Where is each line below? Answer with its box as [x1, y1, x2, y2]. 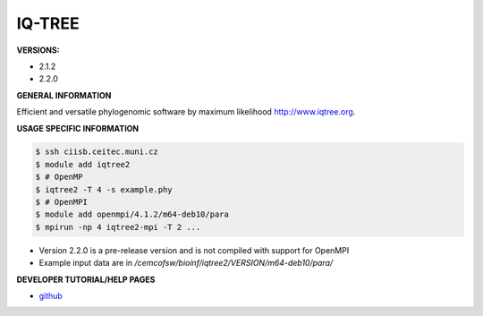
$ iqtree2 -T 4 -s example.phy [35, 184, 174, 194]
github [38, 290, 63, 301]
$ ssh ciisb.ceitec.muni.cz [35, 147, 158, 157]
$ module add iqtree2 [35, 159, 131, 169]
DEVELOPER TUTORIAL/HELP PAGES [16, 274, 156, 285]
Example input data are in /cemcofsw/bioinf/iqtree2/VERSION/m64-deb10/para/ [38, 258, 334, 269]
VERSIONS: [16, 45, 60, 56]
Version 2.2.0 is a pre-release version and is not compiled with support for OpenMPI [38, 244, 350, 255]
